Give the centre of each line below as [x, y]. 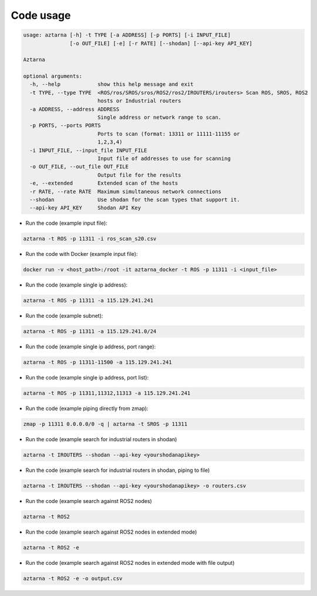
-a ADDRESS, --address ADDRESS [75, 109]
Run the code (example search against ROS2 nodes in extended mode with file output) [130, 562]
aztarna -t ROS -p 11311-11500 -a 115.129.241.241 [98, 362]
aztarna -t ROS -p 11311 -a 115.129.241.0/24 [90, 332]
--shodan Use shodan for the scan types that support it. [135, 199]
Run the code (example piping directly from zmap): [87, 408]
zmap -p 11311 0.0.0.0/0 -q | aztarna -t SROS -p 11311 [105, 424]
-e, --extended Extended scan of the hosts [104, 183]
